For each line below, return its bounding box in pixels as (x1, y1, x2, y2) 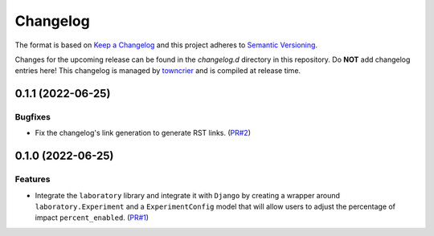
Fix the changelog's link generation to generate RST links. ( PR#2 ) (35, 128, 252, 138)
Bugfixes (14, 112, 51, 123)
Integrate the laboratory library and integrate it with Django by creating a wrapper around (35, 190, 341, 200)
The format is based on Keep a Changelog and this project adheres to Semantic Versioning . (14, 40, 317, 50)
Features (14, 173, 51, 185)
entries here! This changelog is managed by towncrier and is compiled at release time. (14, 66, 301, 75)
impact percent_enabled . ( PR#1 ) (35, 213, 149, 222)
